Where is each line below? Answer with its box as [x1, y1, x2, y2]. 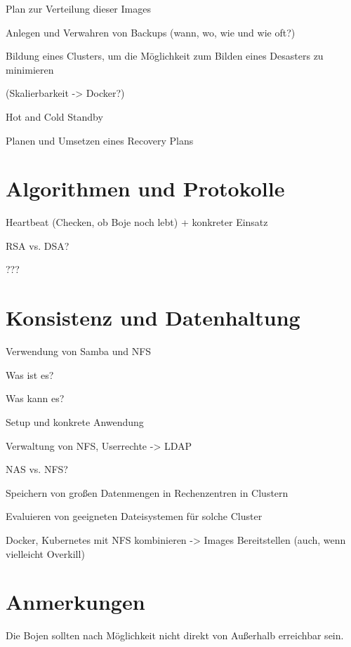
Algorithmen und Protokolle [6, 174, 285, 203]
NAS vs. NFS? [6, 462, 68, 476]
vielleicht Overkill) [6, 546, 85, 561]
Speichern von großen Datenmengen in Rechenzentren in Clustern [6, 485, 289, 500]
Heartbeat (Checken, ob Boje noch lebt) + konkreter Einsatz [6, 215, 268, 229]
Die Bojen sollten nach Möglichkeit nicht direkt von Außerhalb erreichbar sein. [6, 628, 344, 643]
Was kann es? [6, 391, 65, 406]
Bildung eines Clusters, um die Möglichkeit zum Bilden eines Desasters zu [6, 48, 324, 63]
